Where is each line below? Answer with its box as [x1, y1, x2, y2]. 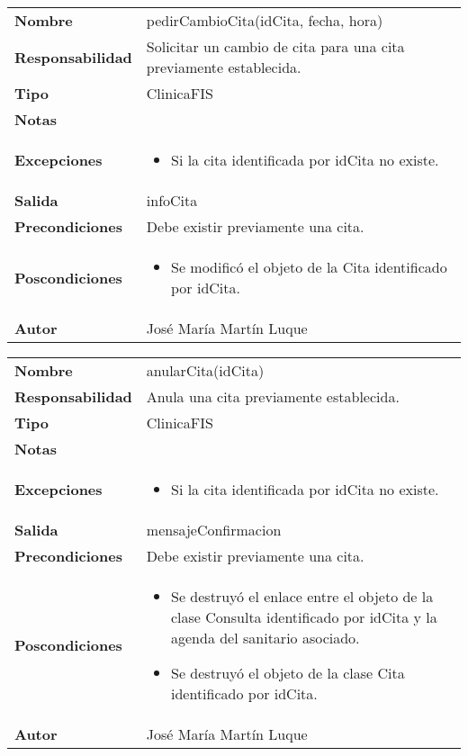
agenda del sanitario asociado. [171, 627, 360, 648]
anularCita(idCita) [146, 360, 265, 381]
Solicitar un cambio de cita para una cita [146, 36, 405, 57]
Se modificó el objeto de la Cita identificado [171, 256, 447, 277]
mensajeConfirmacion [146, 519, 282, 540]
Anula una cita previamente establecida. [146, 386, 400, 407]
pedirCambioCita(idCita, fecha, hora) [146, 10, 383, 31]
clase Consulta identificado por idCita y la [171, 607, 437, 627]
